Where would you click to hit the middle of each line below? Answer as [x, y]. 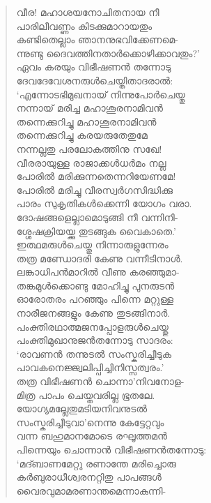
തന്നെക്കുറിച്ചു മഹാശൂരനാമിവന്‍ [86, 121]
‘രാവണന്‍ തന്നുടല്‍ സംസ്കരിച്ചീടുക [94, 353]
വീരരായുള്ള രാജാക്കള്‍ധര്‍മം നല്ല [91, 162]
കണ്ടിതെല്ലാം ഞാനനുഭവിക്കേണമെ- [97, 39]
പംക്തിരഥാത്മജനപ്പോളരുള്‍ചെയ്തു [92, 326]
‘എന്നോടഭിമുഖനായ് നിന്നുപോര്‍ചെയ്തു [101, 94]
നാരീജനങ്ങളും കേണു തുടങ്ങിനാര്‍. [93, 313]
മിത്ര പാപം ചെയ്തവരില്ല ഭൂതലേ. [86, 395]
